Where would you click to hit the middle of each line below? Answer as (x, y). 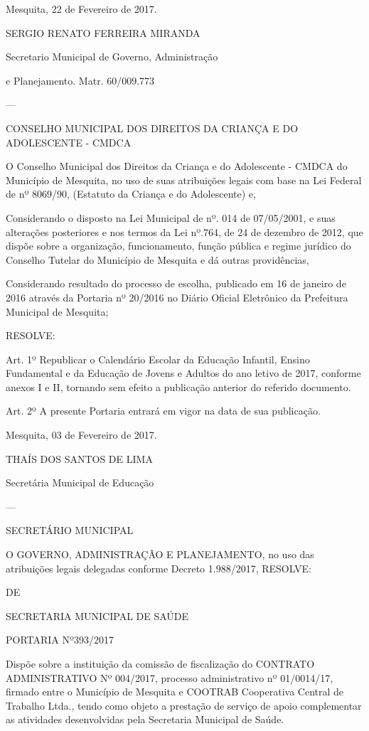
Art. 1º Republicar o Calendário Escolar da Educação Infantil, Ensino (158, 359)
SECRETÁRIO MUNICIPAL (70, 530)
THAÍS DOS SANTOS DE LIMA (79, 458)
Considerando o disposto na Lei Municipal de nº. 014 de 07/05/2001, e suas (171, 217)
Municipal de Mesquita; (57, 311)
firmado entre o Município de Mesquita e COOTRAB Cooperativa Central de (175, 692)
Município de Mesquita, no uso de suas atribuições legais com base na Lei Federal (184, 180)
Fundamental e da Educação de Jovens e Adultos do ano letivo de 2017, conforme (183, 373)
